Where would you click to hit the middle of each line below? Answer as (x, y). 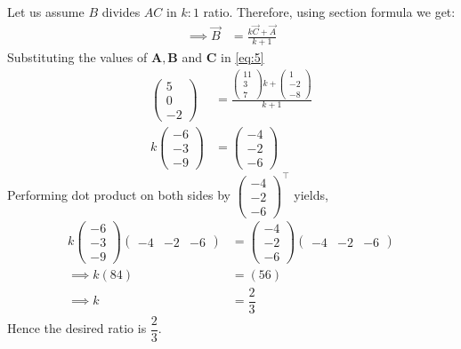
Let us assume (46, 12)
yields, (311, 195)
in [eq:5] (243, 57)
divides (121, 12)
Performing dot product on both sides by (119, 195)
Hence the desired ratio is (77, 328)
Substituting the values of (77, 57)
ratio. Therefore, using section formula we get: (329, 12)
